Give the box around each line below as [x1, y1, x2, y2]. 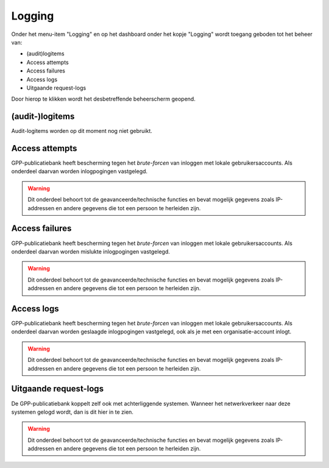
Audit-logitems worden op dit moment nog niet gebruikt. [11, 127, 152, 135]
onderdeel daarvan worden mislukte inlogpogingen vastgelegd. [11, 247, 171, 255]
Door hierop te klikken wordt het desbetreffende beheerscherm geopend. [11, 95, 196, 103]
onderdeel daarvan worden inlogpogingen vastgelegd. [11, 168, 148, 175]
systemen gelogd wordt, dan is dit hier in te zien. [11, 408, 134, 416]
